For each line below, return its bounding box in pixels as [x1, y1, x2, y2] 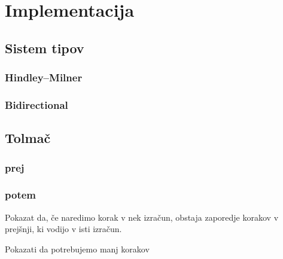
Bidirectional [5, 97, 68, 112]
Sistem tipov [5, 38, 84, 57]
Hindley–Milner [5, 70, 83, 85]
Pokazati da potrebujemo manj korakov [5, 242, 150, 255]
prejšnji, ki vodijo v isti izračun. [5, 223, 122, 235]
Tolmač [5, 129, 51, 147]
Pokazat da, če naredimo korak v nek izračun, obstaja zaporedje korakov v [5, 211, 279, 223]
